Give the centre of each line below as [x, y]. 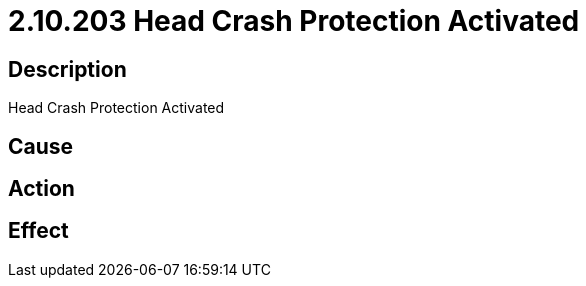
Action [41, 189]
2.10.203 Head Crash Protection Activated [294, 21]
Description [67, 69]
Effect [38, 231]
